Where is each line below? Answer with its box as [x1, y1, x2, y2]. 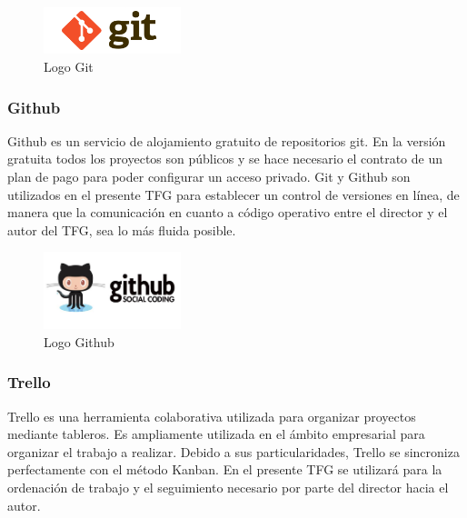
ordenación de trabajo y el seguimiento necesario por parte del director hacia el [7, 478, 449, 497]
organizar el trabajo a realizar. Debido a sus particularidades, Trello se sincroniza [7, 442, 460, 461]
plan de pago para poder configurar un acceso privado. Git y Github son [7, 167, 411, 185]
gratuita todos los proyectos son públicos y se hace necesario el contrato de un [7, 149, 442, 168]
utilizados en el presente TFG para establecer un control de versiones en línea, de [7, 184, 460, 204]
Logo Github [44, 332, 114, 351]
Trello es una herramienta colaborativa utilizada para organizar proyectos [7, 406, 416, 425]
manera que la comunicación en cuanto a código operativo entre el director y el [7, 203, 448, 222]
